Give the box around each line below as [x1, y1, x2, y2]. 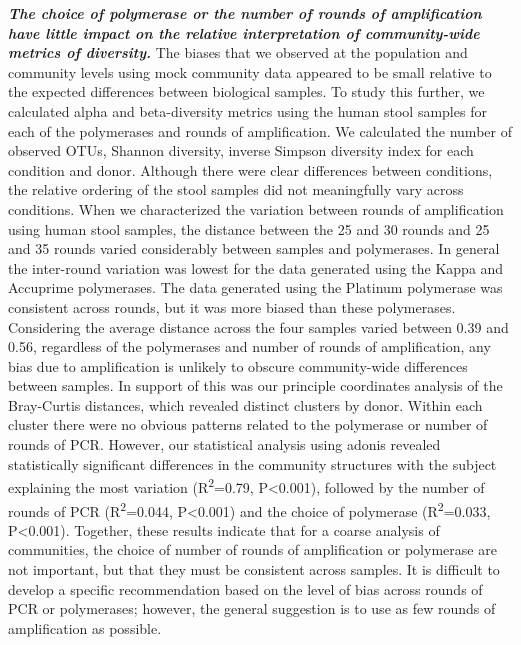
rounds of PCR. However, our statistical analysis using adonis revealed [8, 434, 441, 455]
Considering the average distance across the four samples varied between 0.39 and [8, 316, 509, 337]
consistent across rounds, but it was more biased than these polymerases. [8, 296, 456, 317]
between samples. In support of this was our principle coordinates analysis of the [8, 375, 503, 396]
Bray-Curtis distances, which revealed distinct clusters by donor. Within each [8, 394, 483, 415]
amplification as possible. [8, 617, 162, 638]
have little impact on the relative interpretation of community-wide [8, 22, 480, 43]
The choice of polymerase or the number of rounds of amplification [8, 3, 482, 23]
